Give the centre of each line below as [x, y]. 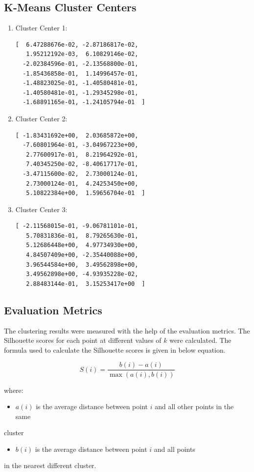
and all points [174, 449]
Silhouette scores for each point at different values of [83, 340]
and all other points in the [194, 406]
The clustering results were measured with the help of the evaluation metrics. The [127, 330]
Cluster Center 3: [41, 209]
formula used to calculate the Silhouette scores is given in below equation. [115, 349]
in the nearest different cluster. [50, 465]
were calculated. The [200, 340]
